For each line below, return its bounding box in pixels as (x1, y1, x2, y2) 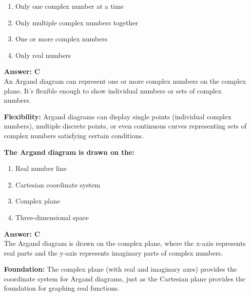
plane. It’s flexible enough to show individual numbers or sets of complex (4, 85, 222, 95)
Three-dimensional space (15, 212, 89, 222)
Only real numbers (15, 50, 71, 60)
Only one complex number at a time (15, 1, 124, 11)
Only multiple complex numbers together (15, 17, 138, 27)
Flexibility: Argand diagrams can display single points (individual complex (4, 111, 232, 121)
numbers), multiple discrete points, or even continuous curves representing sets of (4, 121, 247, 131)
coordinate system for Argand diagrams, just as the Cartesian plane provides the (4, 273, 246, 283)
